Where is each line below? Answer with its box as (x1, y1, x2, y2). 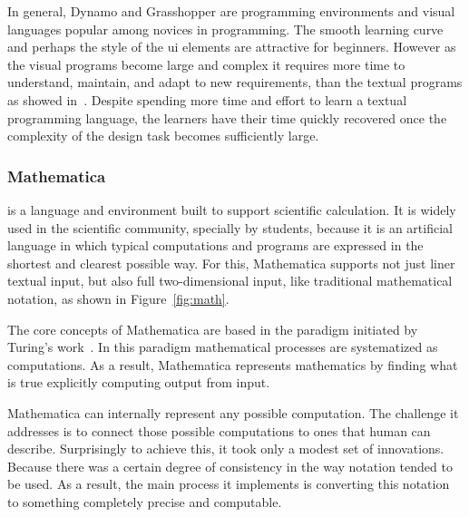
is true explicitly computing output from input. (7, 373, 270, 392)
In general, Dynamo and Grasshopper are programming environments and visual (7, 2, 455, 20)
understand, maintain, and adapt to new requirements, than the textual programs (7, 73, 463, 92)
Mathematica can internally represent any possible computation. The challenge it (7, 403, 459, 422)
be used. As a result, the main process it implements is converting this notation (7, 474, 450, 493)
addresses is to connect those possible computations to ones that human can (7, 421, 431, 440)
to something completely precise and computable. (7, 492, 282, 511)
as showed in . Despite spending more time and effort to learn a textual (7, 90, 407, 109)
